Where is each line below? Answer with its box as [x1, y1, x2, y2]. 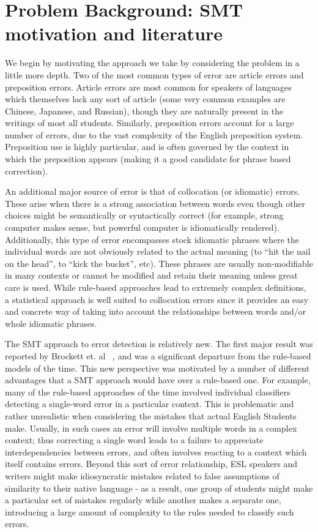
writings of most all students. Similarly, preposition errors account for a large [5, 116, 294, 129]
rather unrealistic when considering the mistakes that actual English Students [5, 409, 297, 422]
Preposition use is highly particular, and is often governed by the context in [5, 140, 289, 153]
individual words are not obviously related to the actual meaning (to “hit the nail [5, 245, 311, 258]
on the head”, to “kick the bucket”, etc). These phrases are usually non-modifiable [5, 257, 313, 269]
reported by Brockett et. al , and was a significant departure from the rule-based [5, 349, 311, 362]
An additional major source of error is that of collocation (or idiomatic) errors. [5, 185, 300, 198]
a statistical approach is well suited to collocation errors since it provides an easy [5, 293, 309, 305]
